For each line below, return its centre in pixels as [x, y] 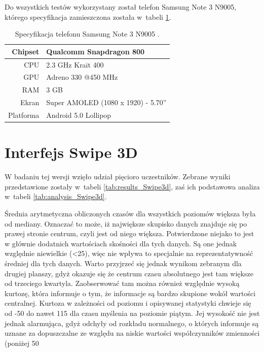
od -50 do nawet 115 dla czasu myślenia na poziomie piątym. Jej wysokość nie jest [132, 313]
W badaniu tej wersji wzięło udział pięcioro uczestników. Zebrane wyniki [118, 177]
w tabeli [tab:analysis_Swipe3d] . [56, 196]
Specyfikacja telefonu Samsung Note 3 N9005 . [87, 34]
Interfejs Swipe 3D [71, 152]
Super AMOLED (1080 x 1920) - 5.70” [106, 102]
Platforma [24, 115]
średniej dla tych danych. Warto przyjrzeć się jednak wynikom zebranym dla [123, 263]
